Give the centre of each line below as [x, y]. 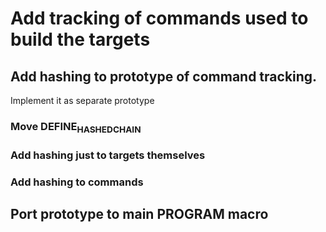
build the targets [80, 39]
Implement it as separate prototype [82, 100]
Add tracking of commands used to [159, 18]
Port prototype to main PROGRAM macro [139, 214]
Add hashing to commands [77, 182]
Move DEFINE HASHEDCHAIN [76, 127]
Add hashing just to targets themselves [108, 155]
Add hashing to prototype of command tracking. [164, 76]
